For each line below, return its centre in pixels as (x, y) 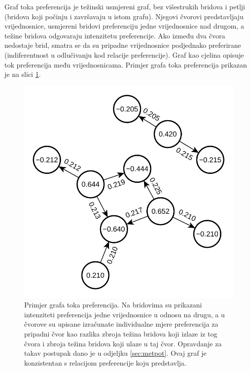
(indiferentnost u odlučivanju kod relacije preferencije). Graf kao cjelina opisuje (124, 54)
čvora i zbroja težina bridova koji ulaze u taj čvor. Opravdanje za (123, 343)
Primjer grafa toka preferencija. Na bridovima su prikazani (113, 305)
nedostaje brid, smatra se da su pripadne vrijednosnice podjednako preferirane (123, 45)
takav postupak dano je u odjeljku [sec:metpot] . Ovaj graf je (115, 353)
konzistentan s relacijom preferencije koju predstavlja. (106, 362)
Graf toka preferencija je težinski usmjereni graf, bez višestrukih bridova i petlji (125, 6)
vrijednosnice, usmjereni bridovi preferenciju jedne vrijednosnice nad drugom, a (124, 26)
